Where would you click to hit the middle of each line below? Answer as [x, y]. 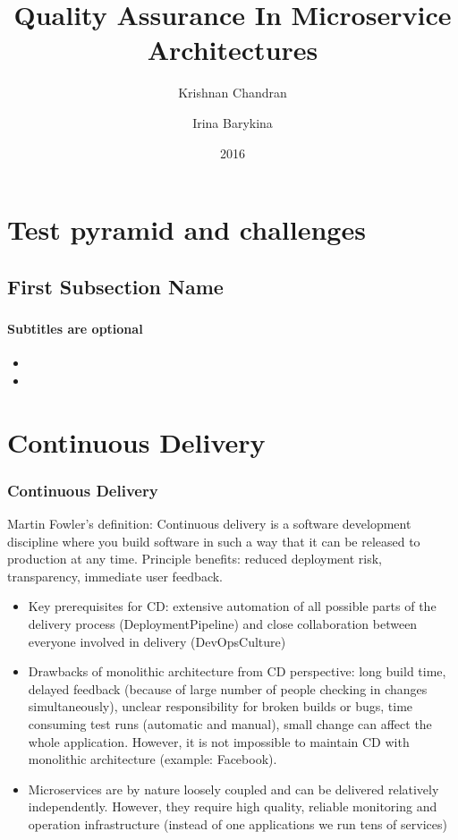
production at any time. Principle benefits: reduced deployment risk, [195, 559]
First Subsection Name [115, 286]
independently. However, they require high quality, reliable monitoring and [233, 806]
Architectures [233, 50]
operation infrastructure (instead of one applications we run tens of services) [237, 823]
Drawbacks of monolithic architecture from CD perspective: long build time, [237, 671]
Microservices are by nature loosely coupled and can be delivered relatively [233, 789]
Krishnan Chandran [233, 93]
